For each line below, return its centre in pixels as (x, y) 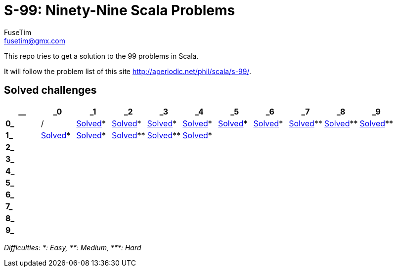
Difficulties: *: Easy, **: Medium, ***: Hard (73, 247)
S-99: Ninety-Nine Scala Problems (120, 10)
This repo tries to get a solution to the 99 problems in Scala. (101, 56)
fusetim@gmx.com (35, 40)
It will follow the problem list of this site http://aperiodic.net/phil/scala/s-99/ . (128, 71)
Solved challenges (50, 90)
